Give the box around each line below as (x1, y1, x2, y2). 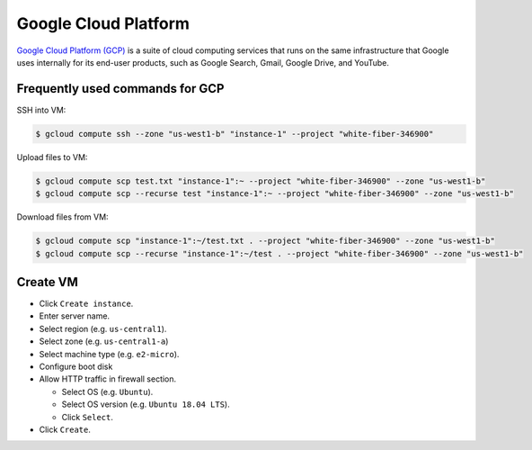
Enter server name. (39, 310, 111, 321)
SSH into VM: (16, 104, 66, 115)
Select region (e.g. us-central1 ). (39, 323, 167, 334)
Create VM (16, 274, 78, 290)
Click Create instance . (39, 298, 134, 310)
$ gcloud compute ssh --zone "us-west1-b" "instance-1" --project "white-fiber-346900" (35, 129, 434, 139)
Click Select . (61, 411, 114, 422)
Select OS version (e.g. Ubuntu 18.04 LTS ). (61, 399, 230, 409)
